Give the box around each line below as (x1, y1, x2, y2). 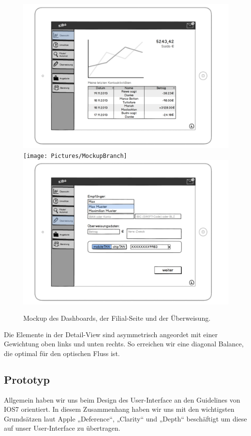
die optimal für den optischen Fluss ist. (4, 348, 120, 358)
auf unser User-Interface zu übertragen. (4, 423, 120, 433)
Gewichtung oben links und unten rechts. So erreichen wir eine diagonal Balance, (4, 339, 244, 349)
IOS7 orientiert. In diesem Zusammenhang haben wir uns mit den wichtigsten (4, 404, 235, 414)
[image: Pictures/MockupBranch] (23, 152, 127, 159)
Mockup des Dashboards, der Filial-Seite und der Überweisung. (23, 313, 211, 323)
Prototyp (4, 372, 50, 387)
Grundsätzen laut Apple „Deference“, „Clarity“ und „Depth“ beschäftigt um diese (4, 413, 247, 423)
